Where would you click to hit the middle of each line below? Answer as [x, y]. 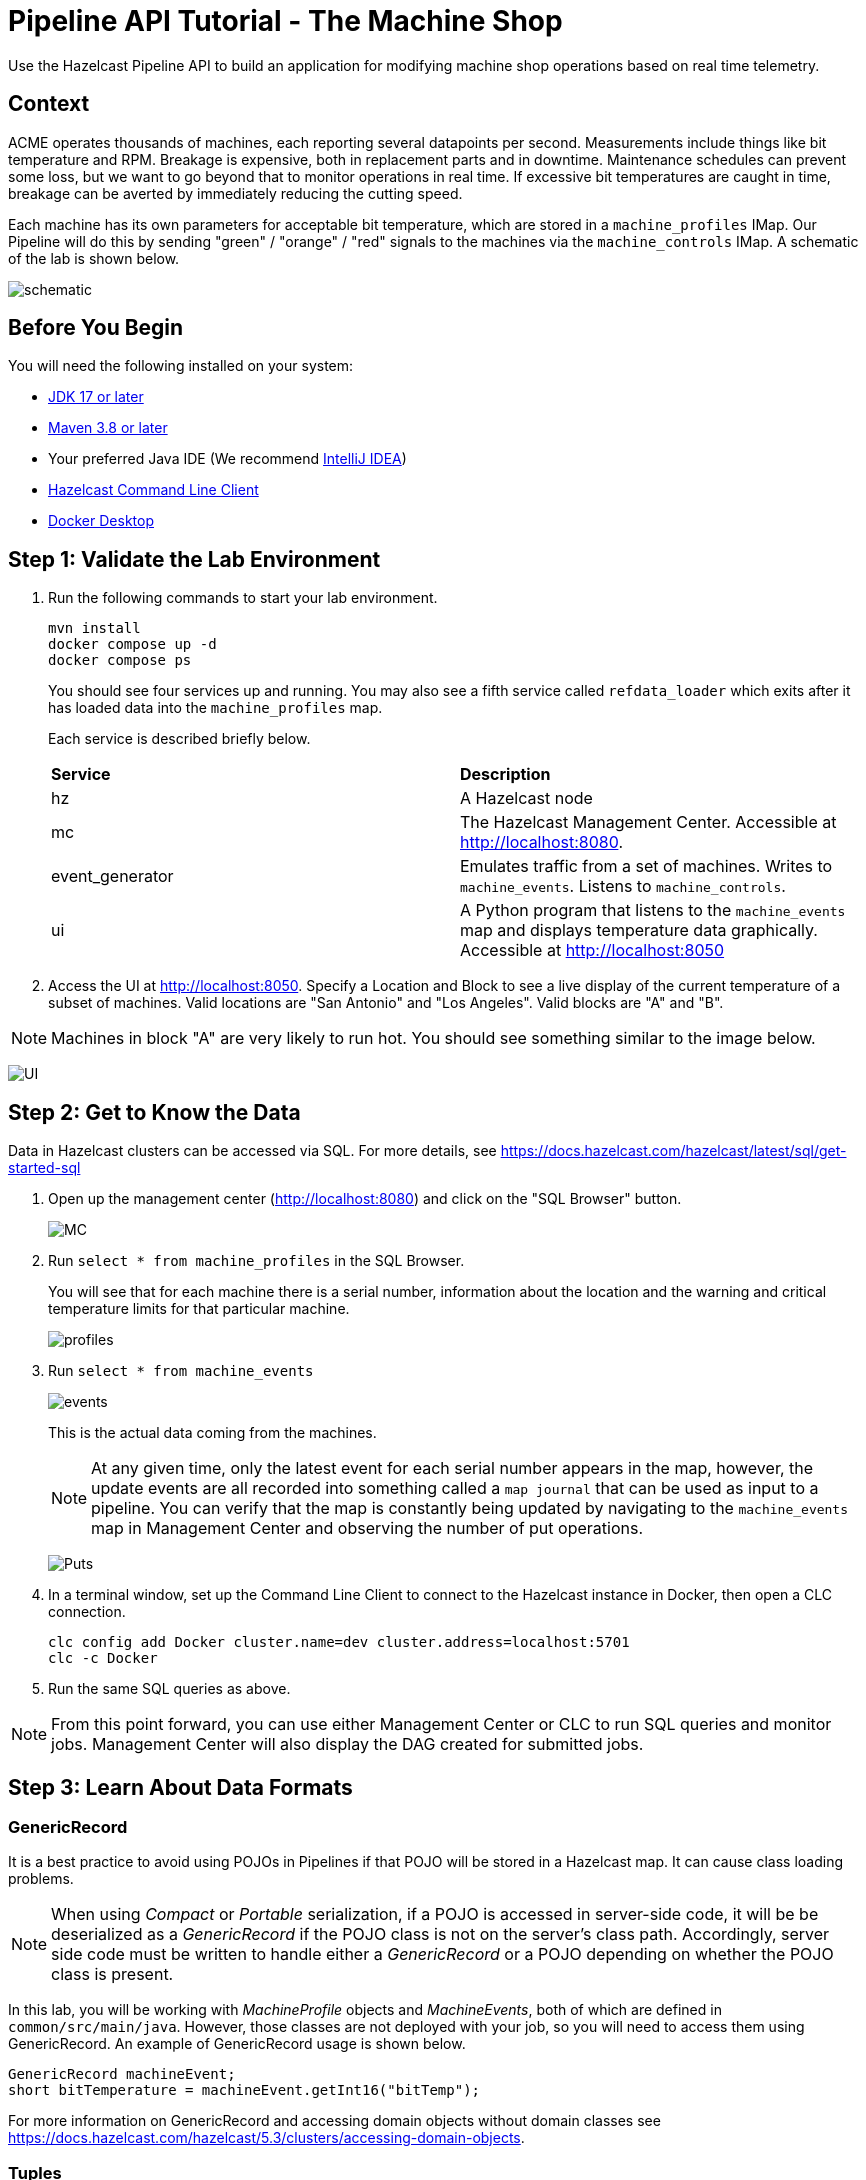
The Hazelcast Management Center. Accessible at [648, 822]
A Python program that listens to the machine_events [653, 910]
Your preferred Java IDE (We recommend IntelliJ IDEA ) [227, 459]
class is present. [112, 1974]
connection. [87, 1612]
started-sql [44, 1168]
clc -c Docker [103, 1658]
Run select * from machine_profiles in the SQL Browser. [256, 1261]
